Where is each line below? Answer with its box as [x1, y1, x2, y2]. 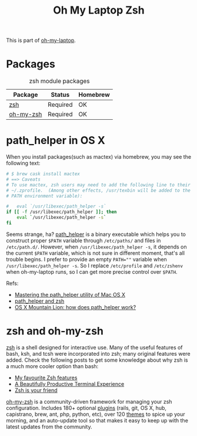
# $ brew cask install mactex [6, 171, 81, 177]
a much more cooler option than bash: [6, 362, 99, 369]
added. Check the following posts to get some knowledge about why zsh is [6, 356, 188, 363]
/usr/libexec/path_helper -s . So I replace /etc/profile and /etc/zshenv [6, 262, 183, 269]
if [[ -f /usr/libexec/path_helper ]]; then [6, 209, 117, 215]
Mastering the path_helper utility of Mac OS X [14, 291, 125, 298]
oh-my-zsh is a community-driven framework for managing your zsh [6, 398, 172, 405]
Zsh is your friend [14, 386, 58, 394]
